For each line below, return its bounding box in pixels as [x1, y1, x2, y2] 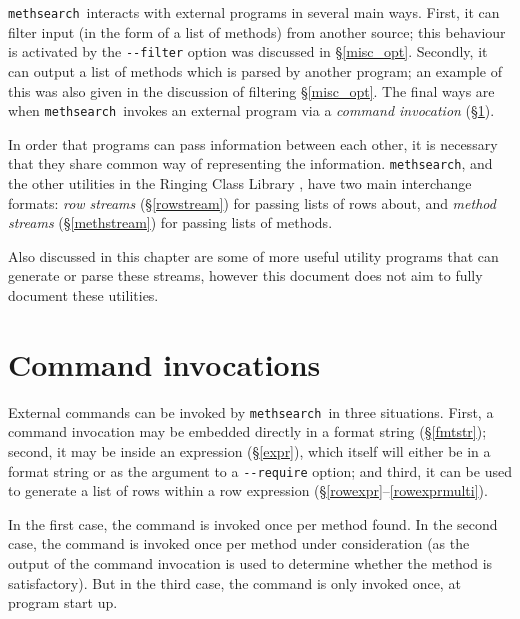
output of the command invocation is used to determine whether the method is [8, 552, 493, 573]
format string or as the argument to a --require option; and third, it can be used [8, 460, 512, 481]
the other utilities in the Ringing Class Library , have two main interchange [8, 173, 472, 193]
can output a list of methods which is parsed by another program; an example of [8, 60, 502, 81]
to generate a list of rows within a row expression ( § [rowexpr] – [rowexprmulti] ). [8, 480, 488, 501]
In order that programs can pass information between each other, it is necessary [8, 133, 498, 154]
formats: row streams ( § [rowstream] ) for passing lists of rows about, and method [8, 192, 496, 213]
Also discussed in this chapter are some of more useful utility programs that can [8, 245, 499, 266]
